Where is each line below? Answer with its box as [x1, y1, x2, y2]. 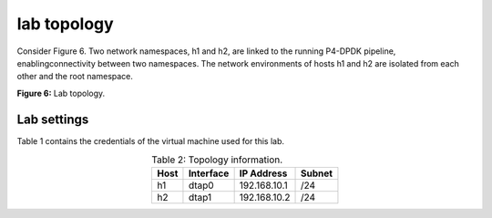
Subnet [301, 167, 333, 180]
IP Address [239, 167, 288, 180]
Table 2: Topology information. [151, 153, 283, 166]
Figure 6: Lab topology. [16, 88, 106, 99]
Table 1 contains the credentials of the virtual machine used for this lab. [16, 135, 285, 146]
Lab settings [16, 111, 89, 127]
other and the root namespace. [16, 71, 134, 82]
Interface [188, 167, 230, 180]
